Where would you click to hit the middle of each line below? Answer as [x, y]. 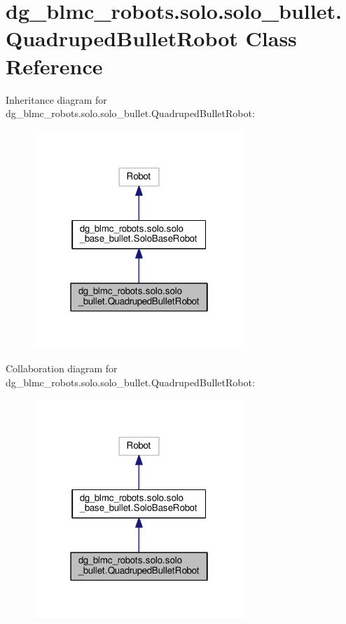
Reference [54, 66]
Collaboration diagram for [62, 368]
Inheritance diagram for [56, 99]
